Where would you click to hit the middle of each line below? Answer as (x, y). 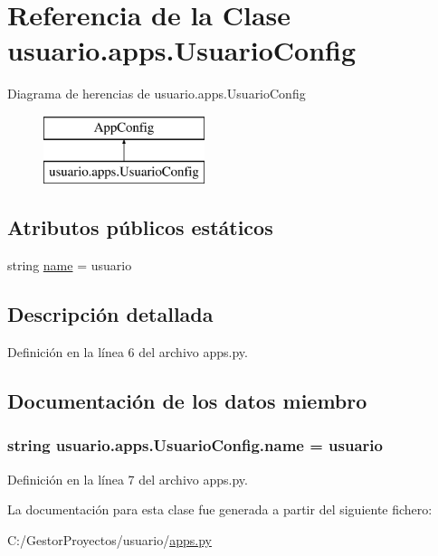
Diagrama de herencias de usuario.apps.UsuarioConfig (157, 94)
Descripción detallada (110, 314)
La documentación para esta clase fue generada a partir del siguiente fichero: (220, 509)
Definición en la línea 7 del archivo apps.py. (128, 479)
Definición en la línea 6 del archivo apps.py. (128, 352)
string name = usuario (70, 265)
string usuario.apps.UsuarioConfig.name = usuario (195, 445)
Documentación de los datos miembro (187, 401)
